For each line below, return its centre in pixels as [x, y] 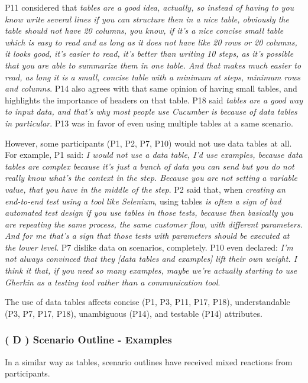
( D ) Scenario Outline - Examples [88, 340]
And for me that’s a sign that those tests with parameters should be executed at [147, 236]
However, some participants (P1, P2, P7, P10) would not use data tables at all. [148, 143]
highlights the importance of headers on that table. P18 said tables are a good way [154, 100]
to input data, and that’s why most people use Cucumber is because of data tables [151, 111]
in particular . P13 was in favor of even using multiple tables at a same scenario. [149, 123]
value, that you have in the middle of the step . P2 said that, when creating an [145, 189]
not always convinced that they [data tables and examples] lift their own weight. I [151, 259]
